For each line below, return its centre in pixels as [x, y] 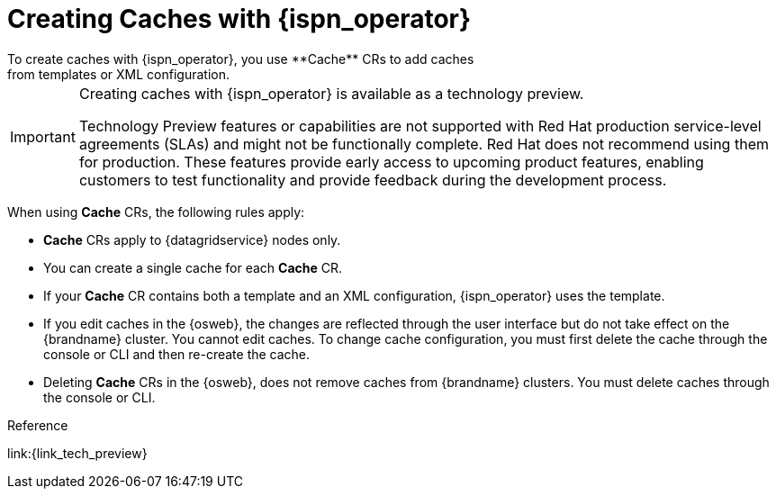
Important [43, 136]
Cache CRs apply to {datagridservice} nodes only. [192, 239]
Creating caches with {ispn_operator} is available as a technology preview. [331, 93]
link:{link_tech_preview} [77, 453]
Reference [38, 425]
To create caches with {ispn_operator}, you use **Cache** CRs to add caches [241, 59]
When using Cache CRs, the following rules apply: [156, 212]
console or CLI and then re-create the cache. [177, 354]
